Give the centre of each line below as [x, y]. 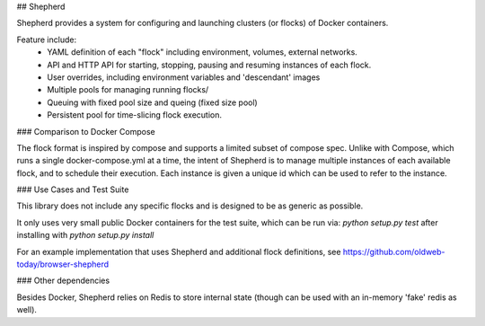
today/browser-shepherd [63, 264]
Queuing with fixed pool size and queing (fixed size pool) [152, 102]
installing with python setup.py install [85, 235]
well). [27, 310]
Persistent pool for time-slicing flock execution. [134, 115]
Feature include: [46, 40]
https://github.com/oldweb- [394, 251]
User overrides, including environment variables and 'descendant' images [184, 77]
